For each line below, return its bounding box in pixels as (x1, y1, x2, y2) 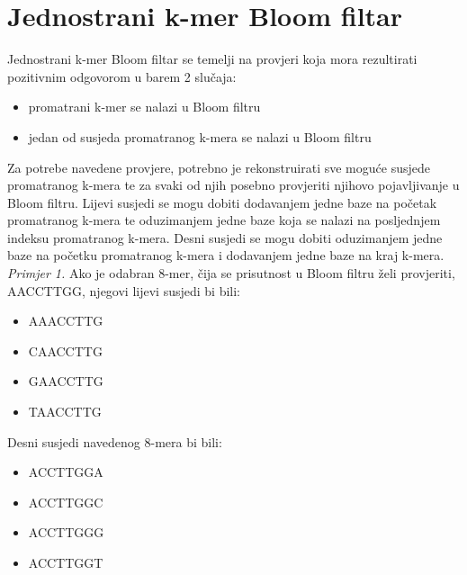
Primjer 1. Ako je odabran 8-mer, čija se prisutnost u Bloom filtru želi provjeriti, (7, 264, 455, 283)
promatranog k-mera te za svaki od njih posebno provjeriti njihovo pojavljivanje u (7, 175, 460, 194)
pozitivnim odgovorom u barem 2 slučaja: (7, 67, 237, 85)
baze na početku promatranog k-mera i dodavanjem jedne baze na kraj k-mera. (7, 246, 445, 265)
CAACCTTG (28, 341, 103, 360)
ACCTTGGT (28, 553, 103, 571)
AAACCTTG (28, 311, 103, 330)
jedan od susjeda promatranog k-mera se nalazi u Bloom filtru (28, 127, 372, 146)
